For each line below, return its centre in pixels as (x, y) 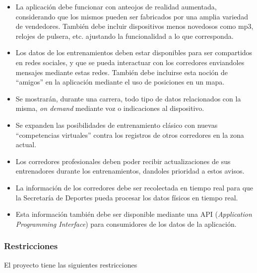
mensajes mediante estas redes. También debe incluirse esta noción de (122, 72)
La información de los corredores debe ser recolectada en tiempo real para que (134, 187)
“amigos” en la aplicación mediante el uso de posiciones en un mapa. (120, 82)
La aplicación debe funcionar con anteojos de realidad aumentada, (116, 6)
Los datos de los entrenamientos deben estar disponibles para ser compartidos (134, 52)
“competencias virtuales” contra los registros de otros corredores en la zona (130, 135)
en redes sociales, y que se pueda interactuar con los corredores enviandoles (130, 62)
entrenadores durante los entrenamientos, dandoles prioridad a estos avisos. (130, 171)
